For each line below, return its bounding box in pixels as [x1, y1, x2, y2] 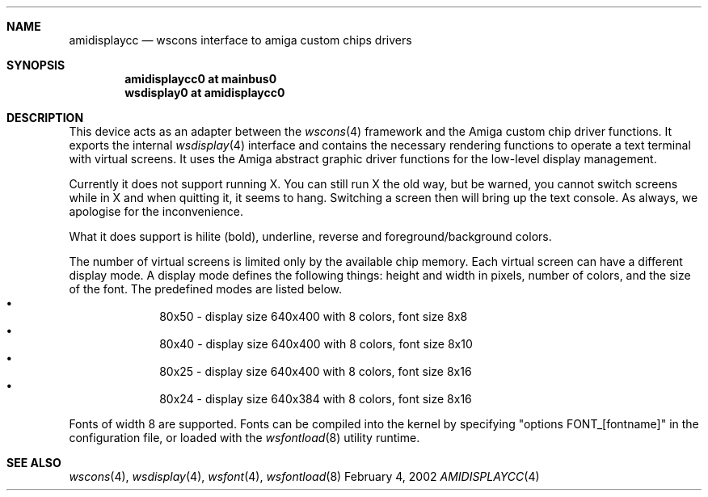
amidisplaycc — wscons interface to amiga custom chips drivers [69, 33, 412, 47]
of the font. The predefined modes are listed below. [69, 282, 343, 296]
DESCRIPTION [6, 111, 84, 124]
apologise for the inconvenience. [69, 204, 243, 218]
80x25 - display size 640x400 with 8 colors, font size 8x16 [159, 364, 472, 378]
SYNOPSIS [6, 58, 65, 72]
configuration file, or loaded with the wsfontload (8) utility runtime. [69, 431, 420, 444]
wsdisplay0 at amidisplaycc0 [124, 86, 285, 99]
